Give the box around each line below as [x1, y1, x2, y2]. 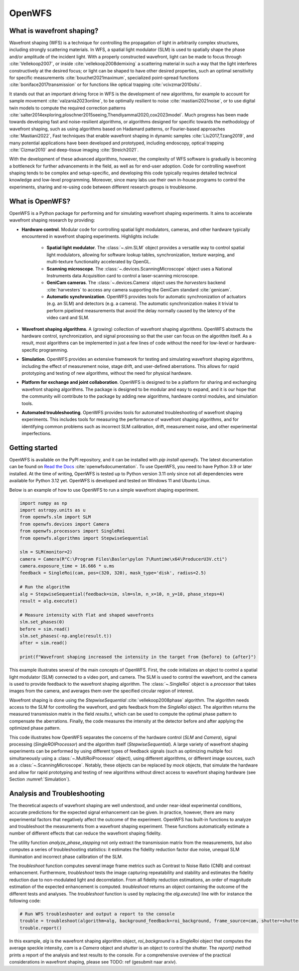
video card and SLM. [46, 315, 90, 321]
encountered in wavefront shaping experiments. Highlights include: [21, 233, 159, 239]
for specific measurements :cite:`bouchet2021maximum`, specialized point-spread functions [9, 75, 199, 81]
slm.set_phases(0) [19, 619, 65, 625]
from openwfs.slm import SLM [19, 514, 91, 520]
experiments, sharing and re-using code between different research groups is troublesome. [9, 184, 197, 190]
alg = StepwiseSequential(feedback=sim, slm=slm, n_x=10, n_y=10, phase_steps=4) [19, 591, 225, 597]
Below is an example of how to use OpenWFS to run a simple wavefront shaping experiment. [9, 487, 199, 493]
